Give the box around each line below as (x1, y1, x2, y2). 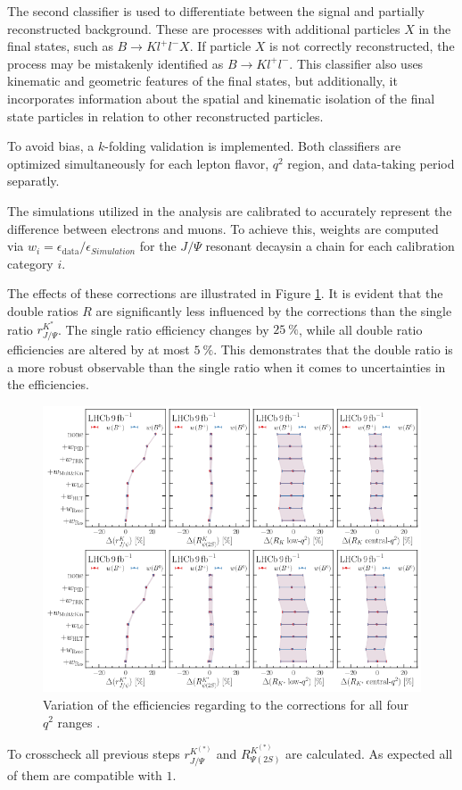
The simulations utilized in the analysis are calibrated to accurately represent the (7, 201, 452, 220)
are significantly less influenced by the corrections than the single (95, 301, 452, 320)
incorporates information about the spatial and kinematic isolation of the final (7, 88, 435, 107)
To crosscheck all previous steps (7, 744, 180, 763)
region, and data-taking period (287, 154, 455, 172)
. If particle (189, 37, 252, 55)
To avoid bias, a (7, 137, 95, 155)
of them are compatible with (7, 765, 162, 784)
